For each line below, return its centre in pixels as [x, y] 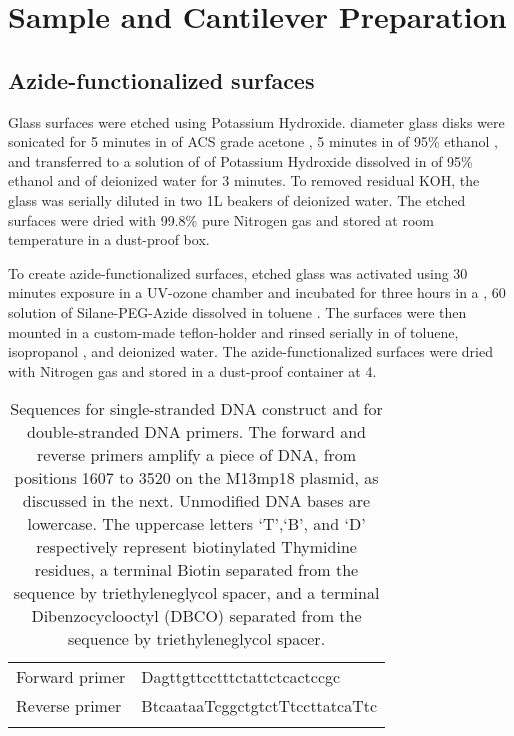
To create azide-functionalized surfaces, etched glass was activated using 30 [238, 272]
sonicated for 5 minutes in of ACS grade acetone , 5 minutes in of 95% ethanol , [253, 141]
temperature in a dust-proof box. [109, 239]
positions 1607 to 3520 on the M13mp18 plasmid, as [196, 478]
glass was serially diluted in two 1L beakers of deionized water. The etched [237, 199]
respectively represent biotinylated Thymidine [196, 547]
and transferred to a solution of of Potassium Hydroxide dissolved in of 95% [240, 160]
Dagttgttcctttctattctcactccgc [241, 677]
